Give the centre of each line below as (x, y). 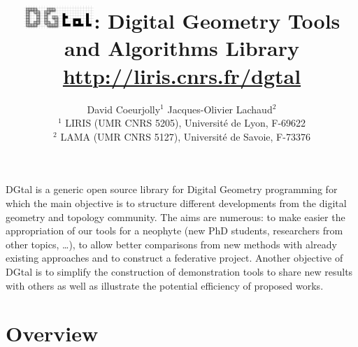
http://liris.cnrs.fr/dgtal (182, 75)
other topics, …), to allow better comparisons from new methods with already (171, 244)
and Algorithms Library (182, 48)
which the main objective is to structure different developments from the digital (176, 203)
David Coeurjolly (124, 109)
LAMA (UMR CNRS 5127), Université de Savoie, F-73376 (185, 136)
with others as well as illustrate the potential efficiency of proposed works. (165, 285)
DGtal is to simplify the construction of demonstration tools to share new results (179, 271)
